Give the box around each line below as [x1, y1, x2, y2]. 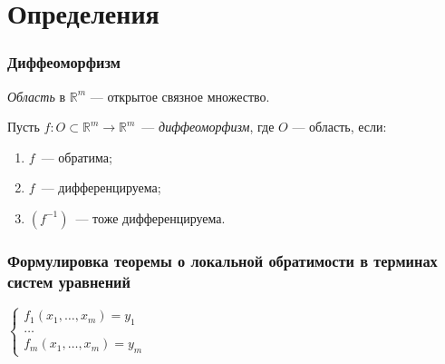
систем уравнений [7, 270, 131, 292]
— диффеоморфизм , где [141, 117, 275, 136]
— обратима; [41, 147, 112, 166]
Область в [7, 86, 66, 105]
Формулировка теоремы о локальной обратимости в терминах [7, 249, 438, 271]
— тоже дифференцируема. [75, 208, 226, 227]
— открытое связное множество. [90, 86, 270, 105]
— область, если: [292, 117, 387, 136]
